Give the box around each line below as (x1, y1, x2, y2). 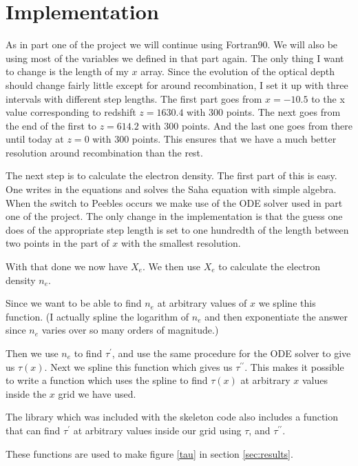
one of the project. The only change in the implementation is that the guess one (6, 209, 343, 223)
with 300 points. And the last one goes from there (142, 118, 352, 132)
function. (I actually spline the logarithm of (6, 309, 189, 323)
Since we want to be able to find (6, 296, 142, 310)
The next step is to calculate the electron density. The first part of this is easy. (6, 168, 337, 183)
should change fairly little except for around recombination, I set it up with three (6, 77, 348, 92)
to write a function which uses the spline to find (6, 373, 208, 387)
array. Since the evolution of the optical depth (140, 64, 335, 79)
